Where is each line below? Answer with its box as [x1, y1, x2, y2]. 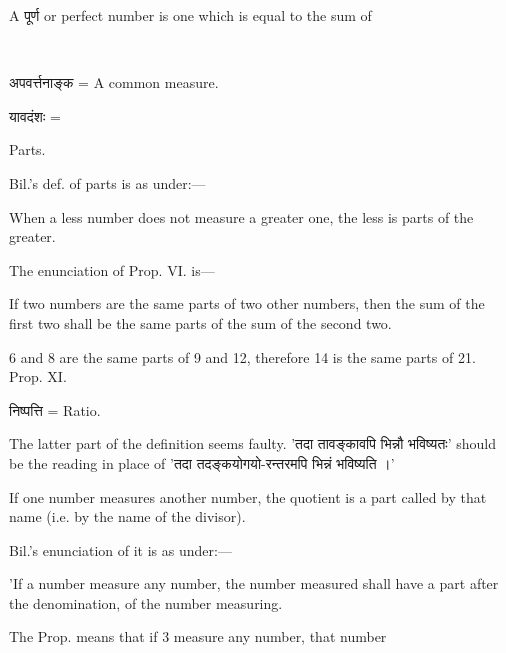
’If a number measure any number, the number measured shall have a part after [9, 573, 499, 594]
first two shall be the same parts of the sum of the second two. [9, 312, 392, 333]
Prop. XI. [9, 366, 67, 387]
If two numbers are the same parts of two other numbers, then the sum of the [9, 293, 485, 314]
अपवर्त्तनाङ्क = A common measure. [9, 72, 219, 93]
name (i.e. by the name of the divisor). [9, 506, 246, 527]
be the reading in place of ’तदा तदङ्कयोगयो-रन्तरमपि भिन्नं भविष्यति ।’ [9, 452, 395, 473]
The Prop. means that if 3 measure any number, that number [9, 626, 387, 647]
